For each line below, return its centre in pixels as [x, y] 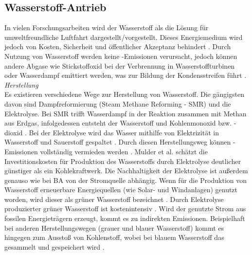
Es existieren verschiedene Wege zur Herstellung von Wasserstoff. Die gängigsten [125, 94]
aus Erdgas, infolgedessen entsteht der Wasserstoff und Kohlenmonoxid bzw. [118, 123]
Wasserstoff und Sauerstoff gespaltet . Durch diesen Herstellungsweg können [118, 142]
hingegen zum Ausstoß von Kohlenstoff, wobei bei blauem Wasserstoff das [114, 237]
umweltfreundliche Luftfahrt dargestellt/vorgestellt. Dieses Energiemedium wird [124, 37]
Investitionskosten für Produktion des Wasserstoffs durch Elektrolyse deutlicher [123, 161]
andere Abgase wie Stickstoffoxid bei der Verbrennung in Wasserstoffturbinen [120, 65]
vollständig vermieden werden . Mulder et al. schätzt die [124, 151]
